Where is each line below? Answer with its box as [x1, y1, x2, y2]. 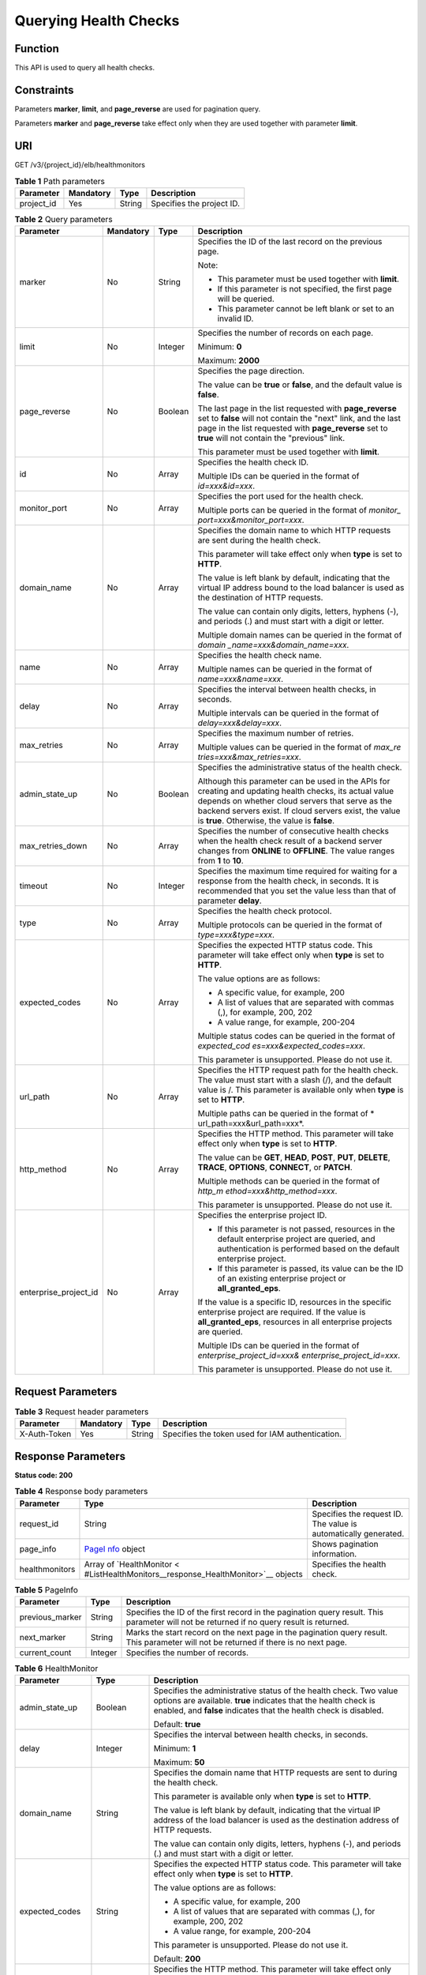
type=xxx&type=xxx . [197, 929, 275, 940]
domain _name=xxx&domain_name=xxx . [197, 640, 349, 651]
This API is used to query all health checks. [14, 63, 155, 73]
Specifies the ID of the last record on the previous [197, 236, 383, 247]
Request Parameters [14, 1385, 118, 1398]
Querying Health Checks [14, 12, 180, 29]
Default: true [153, 1719, 201, 1730]
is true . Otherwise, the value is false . [197, 815, 335, 826]
